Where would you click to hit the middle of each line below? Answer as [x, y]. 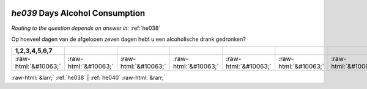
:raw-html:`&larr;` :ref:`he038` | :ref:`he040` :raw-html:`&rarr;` [88, 78]
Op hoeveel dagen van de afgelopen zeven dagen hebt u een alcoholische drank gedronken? [128, 39]
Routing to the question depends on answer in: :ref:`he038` [86, 28]
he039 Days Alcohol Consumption [78, 13]
